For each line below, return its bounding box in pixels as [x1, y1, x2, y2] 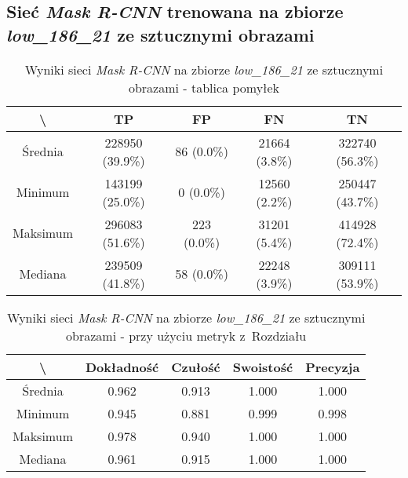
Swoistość [232, 357, 293, 376]
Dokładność [85, 357, 159, 376]
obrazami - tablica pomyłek [128, 78, 280, 97]
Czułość [171, 357, 220, 376]
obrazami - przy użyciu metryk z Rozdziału [66, 326, 307, 345]
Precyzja [305, 357, 360, 376]
